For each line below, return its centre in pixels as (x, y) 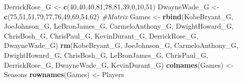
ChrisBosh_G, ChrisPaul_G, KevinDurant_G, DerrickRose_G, (101, 35)
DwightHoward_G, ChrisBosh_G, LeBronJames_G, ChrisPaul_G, (106, 55)
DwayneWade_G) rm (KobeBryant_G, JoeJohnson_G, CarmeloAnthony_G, (121, 45)
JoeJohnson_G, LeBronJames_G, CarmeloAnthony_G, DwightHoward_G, (119, 26)
